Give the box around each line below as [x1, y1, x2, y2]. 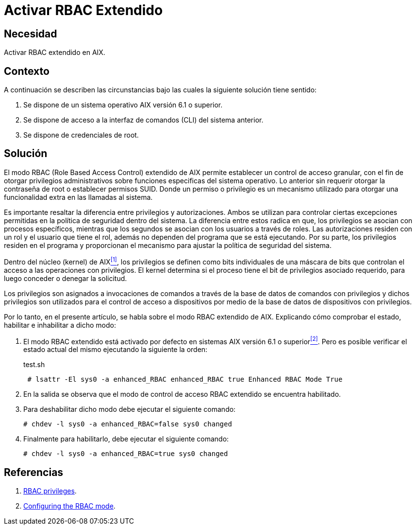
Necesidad [4, 27, 57, 40]
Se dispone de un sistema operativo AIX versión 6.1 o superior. [23, 101, 223, 109]
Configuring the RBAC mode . [23, 502, 116, 511]
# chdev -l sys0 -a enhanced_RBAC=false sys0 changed [23, 420, 232, 428]
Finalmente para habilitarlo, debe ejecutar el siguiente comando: [23, 435, 229, 443]
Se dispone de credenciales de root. [23, 131, 139, 140]
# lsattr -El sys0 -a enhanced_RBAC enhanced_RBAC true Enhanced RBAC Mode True [27, 375, 343, 384]
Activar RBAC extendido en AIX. [4, 48, 105, 57]
